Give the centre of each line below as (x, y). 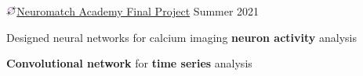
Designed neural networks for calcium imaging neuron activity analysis (181, 37)
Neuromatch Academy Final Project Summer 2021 (138, 11)
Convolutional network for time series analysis (129, 63)
